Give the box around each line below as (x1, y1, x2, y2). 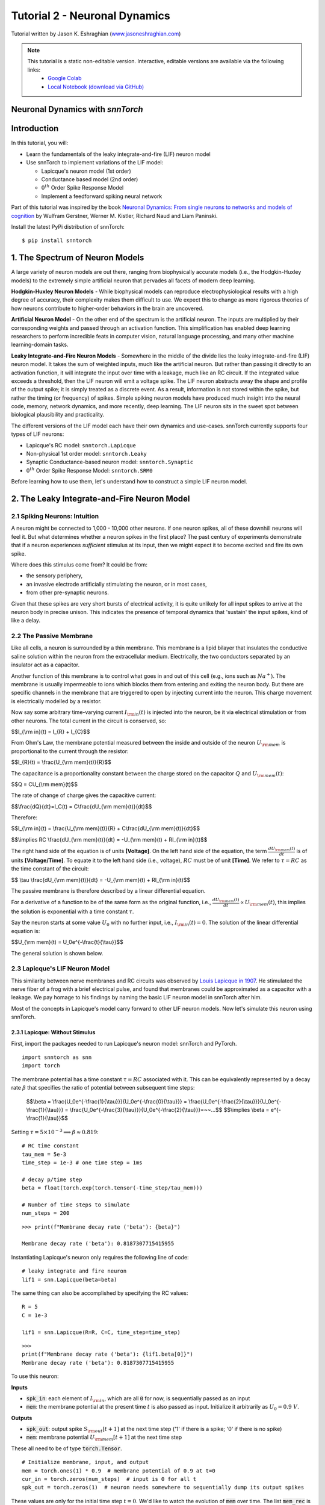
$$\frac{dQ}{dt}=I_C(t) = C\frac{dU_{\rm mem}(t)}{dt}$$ (11, 802, 152, 810)
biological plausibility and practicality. (11, 411, 105, 418)
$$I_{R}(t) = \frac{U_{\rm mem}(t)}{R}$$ (11, 759, 111, 766)
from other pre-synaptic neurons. (26, 589, 110, 596)
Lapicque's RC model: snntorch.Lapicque (26, 441, 137, 448)
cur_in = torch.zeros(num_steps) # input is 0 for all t (22, 1476, 197, 1483)
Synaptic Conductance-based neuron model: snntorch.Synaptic (26, 458, 194, 466)
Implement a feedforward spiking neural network (41, 193, 162, 200)
